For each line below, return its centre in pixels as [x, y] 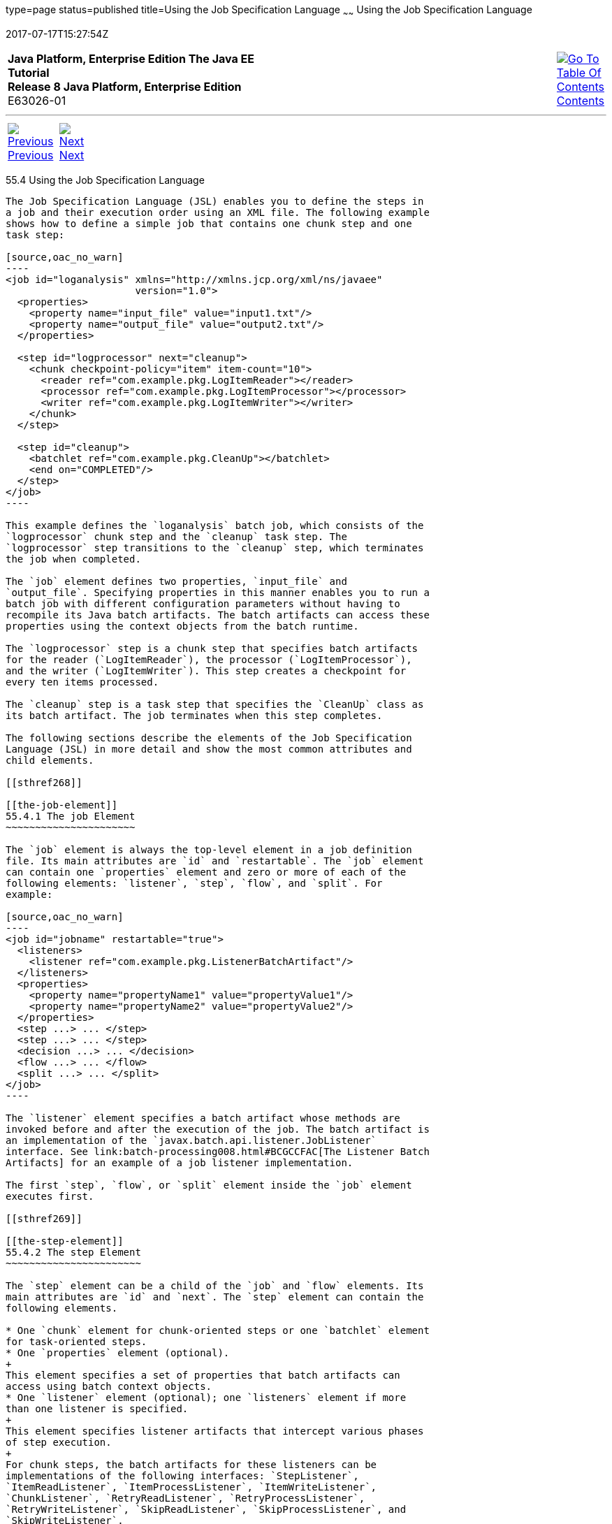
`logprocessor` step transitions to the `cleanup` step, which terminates [215, 547]
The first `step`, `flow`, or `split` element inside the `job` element [209, 1185]
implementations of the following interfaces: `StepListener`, [182, 1475]
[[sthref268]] [44, 782]
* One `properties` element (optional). [118, 1352]
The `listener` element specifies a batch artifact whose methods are [203, 1118]
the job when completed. [73, 559]
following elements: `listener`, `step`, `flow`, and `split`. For [194, 883]
